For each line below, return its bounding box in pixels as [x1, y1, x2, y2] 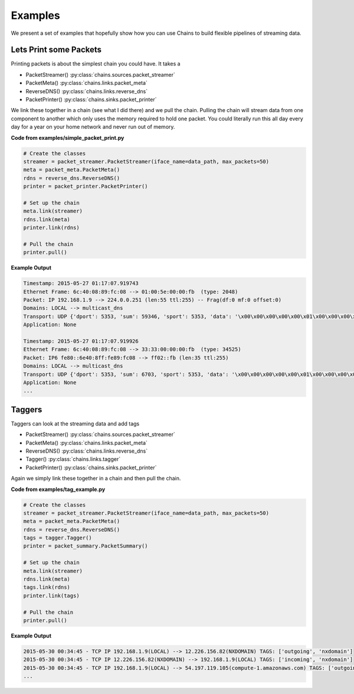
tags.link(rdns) [23, 584, 71, 591]
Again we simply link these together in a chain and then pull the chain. [11, 475, 181, 482]
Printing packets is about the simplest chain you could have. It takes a [11, 60, 181, 67]
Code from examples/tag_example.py [11, 486, 106, 493]
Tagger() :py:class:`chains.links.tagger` [25, 456, 121, 463]
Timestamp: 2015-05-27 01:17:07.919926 [23, 338, 139, 345]
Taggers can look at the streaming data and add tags [11, 420, 140, 427]
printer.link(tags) [23, 592, 80, 599]
